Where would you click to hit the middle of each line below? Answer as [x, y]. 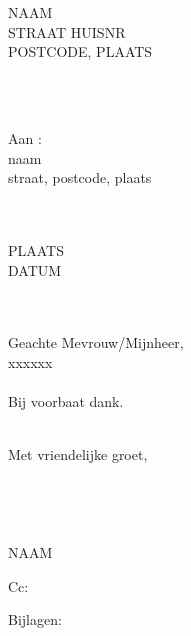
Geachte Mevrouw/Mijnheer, [96, 342]
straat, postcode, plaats [80, 177]
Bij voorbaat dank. [66, 401]
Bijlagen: [35, 619]
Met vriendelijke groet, [78, 454]
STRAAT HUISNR [67, 31]
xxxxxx [30, 361]
